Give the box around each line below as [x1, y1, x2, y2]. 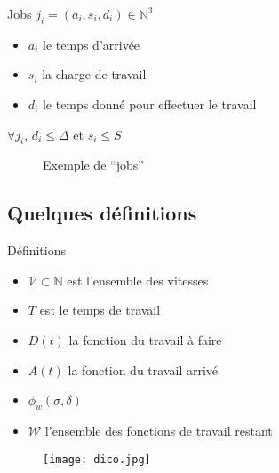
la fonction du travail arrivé [68, 360, 219, 379]
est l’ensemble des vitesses [67, 270, 209, 289]
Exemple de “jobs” [43, 156, 144, 174]
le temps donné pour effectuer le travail [42, 94, 257, 113]
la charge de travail [42, 65, 147, 84]
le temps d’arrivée [43, 35, 140, 53]
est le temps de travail [39, 301, 161, 319]
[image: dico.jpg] [43, 453, 151, 466]
